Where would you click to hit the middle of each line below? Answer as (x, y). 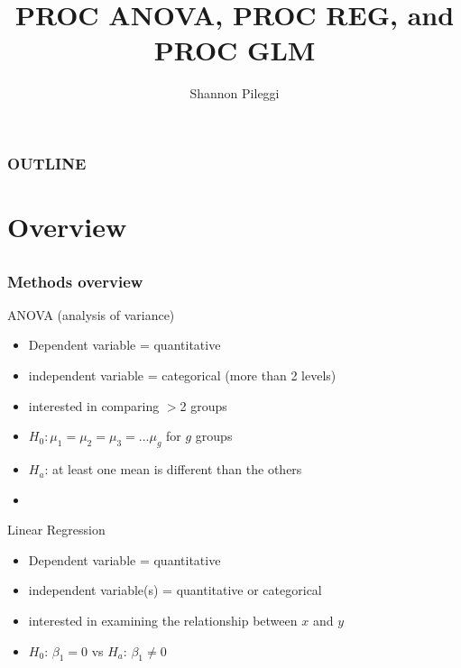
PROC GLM (235, 50)
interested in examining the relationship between (163, 621)
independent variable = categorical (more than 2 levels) (182, 375)
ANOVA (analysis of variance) (91, 314)
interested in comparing (94, 405)
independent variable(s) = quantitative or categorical (175, 590)
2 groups (203, 405)
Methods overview (75, 281)
